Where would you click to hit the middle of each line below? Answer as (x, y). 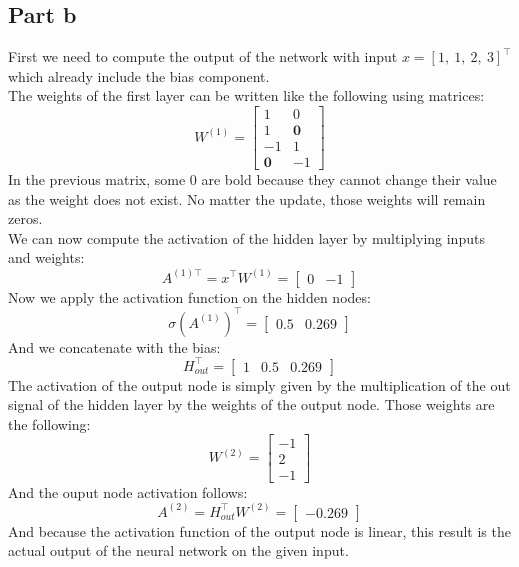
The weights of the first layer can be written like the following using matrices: (246, 95)
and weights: (46, 257)
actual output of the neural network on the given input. (178, 550)
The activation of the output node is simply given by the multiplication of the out (259, 384)
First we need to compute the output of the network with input (203, 56)
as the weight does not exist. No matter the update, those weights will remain (247, 198)
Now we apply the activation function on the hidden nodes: (189, 296)
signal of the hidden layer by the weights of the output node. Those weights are (251, 404)
